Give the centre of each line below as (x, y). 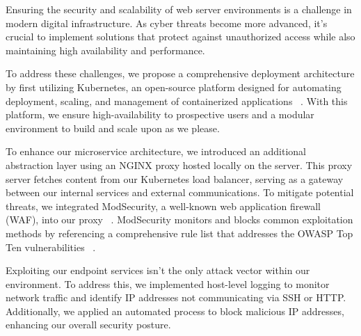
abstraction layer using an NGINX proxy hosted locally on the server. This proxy (179, 165)
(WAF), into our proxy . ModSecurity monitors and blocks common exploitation (179, 219)
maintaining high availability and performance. (105, 50)
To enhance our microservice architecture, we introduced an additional (156, 151)
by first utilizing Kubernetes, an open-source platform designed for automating (174, 87)
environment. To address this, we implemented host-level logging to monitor (168, 283)
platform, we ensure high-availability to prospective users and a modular (160, 114)
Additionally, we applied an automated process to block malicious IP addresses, (175, 311)
